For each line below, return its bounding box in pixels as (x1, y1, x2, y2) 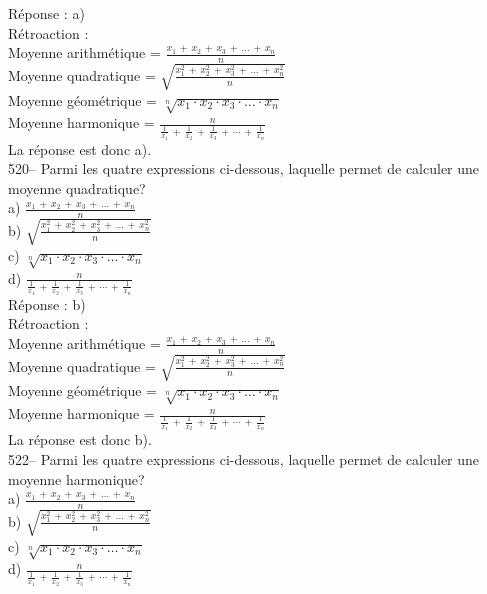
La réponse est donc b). (8, 429, 152, 450)
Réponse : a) (8, 3, 85, 23)
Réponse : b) (8, 293, 86, 314)
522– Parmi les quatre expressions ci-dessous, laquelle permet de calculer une (8, 448, 480, 469)
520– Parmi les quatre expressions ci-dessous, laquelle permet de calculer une (8, 158, 480, 179)
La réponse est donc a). (8, 138, 152, 159)
